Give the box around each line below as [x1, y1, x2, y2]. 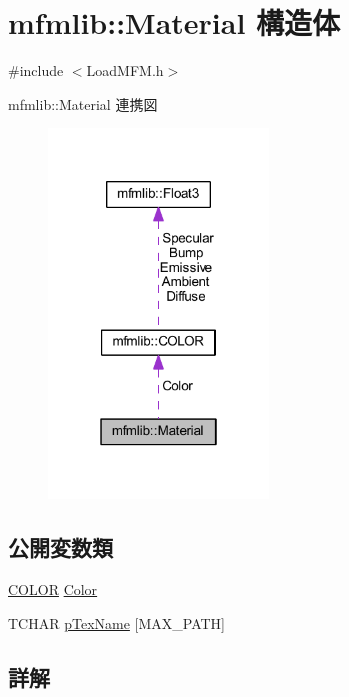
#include [8, 60, 64, 81]
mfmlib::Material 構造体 [8, 2, 341, 43]
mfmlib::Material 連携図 [8, 93, 158, 114]
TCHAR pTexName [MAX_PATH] [8, 612, 226, 633]
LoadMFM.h [86, 60, 164, 81]
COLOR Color [8, 579, 98, 600]
